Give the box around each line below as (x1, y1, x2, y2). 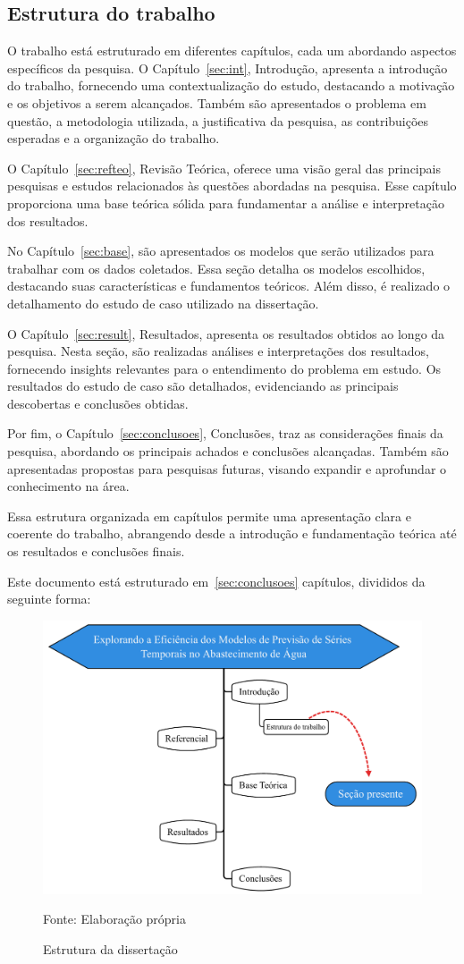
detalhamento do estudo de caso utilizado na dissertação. (7, 293, 319, 312)
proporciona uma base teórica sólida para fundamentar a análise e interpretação (7, 193, 444, 212)
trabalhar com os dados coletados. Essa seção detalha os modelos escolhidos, (7, 258, 426, 277)
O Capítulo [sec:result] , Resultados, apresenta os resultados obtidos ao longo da (7, 324, 445, 342)
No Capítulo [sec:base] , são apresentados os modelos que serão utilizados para (7, 241, 434, 260)
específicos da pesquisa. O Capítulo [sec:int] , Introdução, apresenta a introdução (7, 58, 448, 77)
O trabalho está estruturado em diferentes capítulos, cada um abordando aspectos (7, 41, 457, 60)
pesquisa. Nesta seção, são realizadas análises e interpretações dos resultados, (7, 342, 429, 360)
